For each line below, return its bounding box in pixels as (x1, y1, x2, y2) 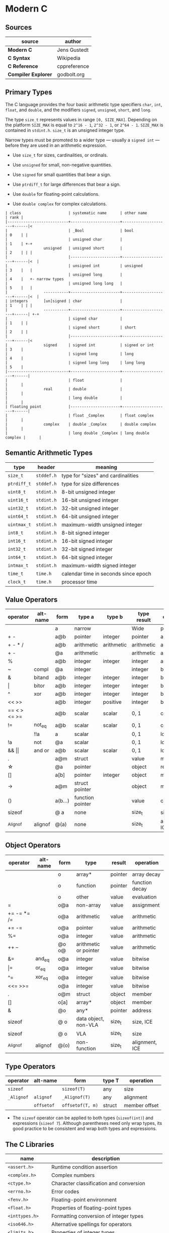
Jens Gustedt (57, 46, 89, 53)
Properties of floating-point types (51, 1204, 132, 1211)
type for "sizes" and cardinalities (61, 472, 139, 479)
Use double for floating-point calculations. (12, 191, 100, 197)
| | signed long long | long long (5, 360, 145, 365)
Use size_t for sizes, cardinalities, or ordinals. (12, 152, 108, 158)
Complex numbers (51, 1172, 95, 1179)
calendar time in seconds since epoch (61, 570, 151, 577)
